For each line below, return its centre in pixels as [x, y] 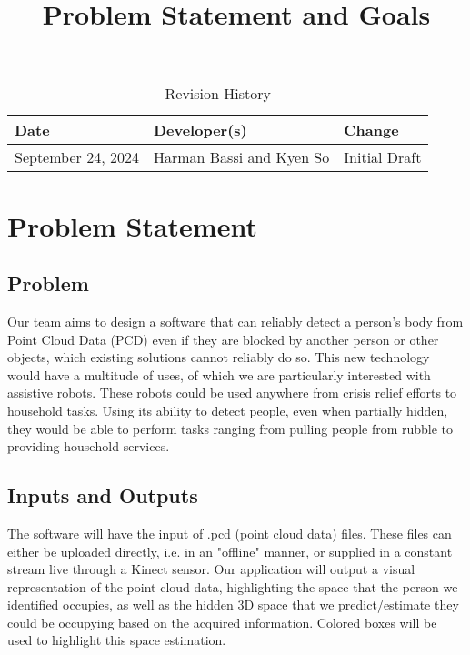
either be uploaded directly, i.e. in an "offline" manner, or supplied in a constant [230, 551]
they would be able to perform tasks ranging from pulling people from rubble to [230, 428]
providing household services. [89, 446]
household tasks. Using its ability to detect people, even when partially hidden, [228, 410]
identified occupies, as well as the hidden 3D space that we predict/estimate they [233, 605]
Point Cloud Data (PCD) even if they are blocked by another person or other [223, 339]
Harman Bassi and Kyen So [241, 157]
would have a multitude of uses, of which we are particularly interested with [219, 374]
